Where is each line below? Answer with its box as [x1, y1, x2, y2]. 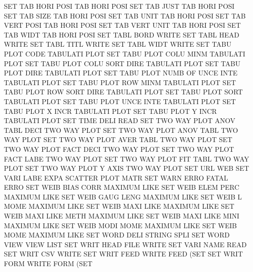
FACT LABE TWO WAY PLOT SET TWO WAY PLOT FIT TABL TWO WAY [4, 153, 249, 163]
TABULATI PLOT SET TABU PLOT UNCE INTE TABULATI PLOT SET [4, 96, 236, 106]
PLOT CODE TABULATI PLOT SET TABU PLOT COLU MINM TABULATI [4, 48, 246, 58]
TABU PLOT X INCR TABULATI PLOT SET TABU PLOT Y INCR [4, 106, 217, 116]
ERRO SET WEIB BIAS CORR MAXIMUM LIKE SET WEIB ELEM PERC [4, 182, 239, 192]
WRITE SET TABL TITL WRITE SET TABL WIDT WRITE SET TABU [4, 39, 232, 49]
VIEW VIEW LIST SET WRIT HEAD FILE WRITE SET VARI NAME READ [4, 239, 247, 249]
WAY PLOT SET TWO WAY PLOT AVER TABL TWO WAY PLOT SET [4, 134, 233, 145]
